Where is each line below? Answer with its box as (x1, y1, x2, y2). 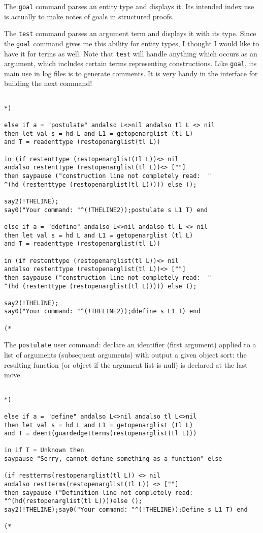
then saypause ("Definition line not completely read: (4, 489, 193, 496)
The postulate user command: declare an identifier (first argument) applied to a (4, 339, 256, 350)
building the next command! (4, 78, 92, 88)
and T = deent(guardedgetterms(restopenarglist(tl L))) (4, 430, 197, 437)
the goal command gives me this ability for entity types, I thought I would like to (4, 38, 259, 48)
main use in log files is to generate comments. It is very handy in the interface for (4, 68, 258, 78)
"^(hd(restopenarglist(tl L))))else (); (4, 497, 143, 505)
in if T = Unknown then (4, 447, 84, 454)
